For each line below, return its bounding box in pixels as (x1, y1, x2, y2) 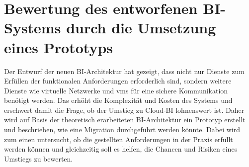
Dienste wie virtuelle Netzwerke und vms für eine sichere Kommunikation (4, 85, 228, 95)
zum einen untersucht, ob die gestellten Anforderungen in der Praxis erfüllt (4, 134, 233, 144)
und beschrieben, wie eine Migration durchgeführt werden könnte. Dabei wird (4, 124, 241, 135)
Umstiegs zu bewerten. (4, 153, 73, 164)
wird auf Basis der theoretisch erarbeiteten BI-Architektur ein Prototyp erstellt (4, 114, 246, 125)
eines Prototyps (4, 37, 113, 57)
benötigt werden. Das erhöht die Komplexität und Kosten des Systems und (4, 95, 233, 105)
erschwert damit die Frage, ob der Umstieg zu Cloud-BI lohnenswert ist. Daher (4, 104, 245, 115)
